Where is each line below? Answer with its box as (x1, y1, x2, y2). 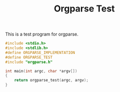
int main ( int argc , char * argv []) (5, 68, 78, 73)
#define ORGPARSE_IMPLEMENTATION (5, 50, 75, 55)
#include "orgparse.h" (5, 59, 53, 64)
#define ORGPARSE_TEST (5, 54, 53, 60)
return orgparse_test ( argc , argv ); (14, 78, 89, 83)
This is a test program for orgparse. (5, 31, 79, 37)
